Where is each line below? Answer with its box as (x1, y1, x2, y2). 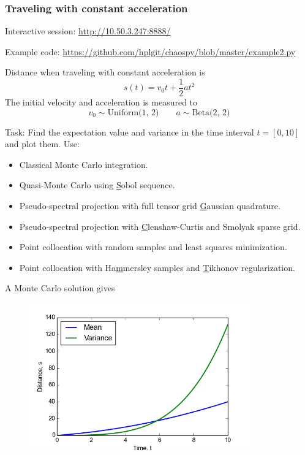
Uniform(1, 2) (107, 108, 159, 117)
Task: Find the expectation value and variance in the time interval (5, 125, 254, 138)
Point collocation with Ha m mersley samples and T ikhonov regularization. (19, 261, 295, 273)
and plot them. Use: (5, 137, 80, 150)
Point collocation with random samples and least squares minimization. (19, 240, 287, 253)
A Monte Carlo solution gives (5, 281, 115, 294)
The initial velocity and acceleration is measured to (5, 96, 198, 109)
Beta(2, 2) (192, 108, 230, 117)
